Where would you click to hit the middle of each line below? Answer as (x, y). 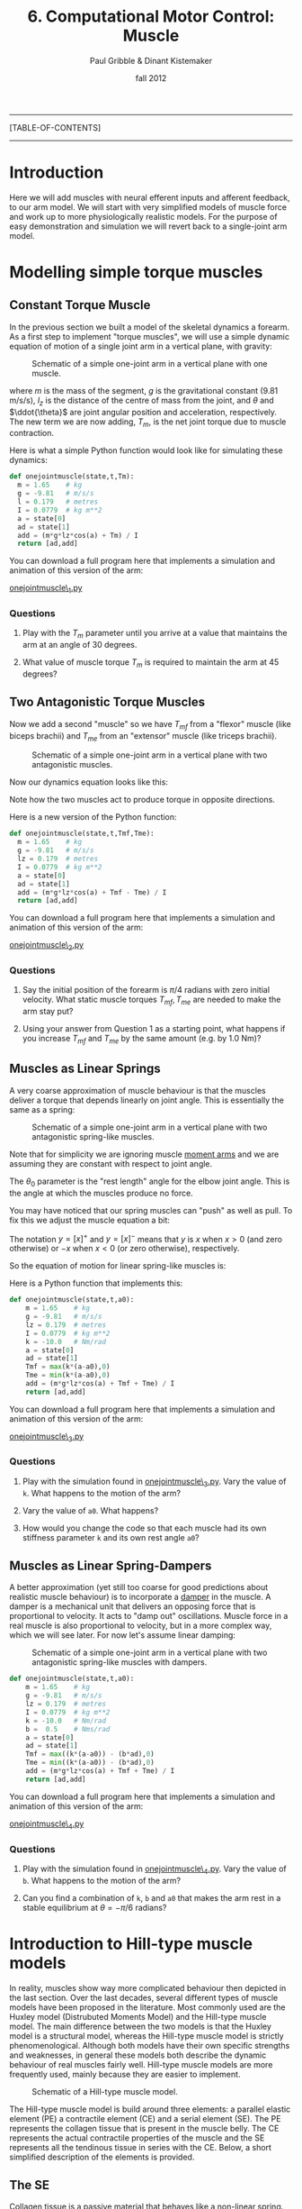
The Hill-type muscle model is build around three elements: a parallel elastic (150, 2109)
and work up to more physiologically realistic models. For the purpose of (143, 216)
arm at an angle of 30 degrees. (80, 645)
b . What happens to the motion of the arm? (102, 1880)
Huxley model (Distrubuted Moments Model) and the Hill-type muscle (138, 2016)
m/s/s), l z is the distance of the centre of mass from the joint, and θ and (142, 401)
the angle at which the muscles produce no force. (101, 1193)
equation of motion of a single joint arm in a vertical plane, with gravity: (141, 346)
